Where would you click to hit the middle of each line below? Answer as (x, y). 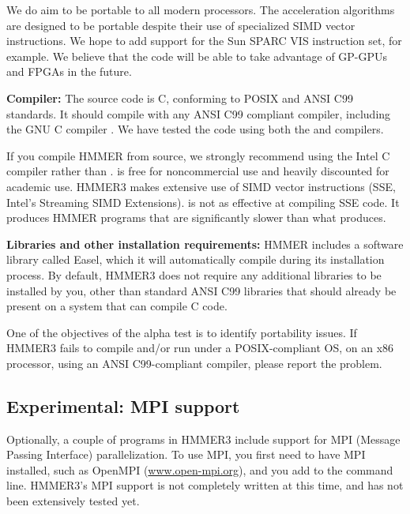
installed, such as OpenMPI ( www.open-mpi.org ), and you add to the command (200, 469)
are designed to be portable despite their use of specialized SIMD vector (181, 25)
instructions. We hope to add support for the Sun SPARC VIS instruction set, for (204, 41)
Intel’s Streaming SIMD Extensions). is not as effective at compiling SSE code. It (203, 202)
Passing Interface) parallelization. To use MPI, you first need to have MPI (186, 454)
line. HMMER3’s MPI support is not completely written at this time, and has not (205, 485)
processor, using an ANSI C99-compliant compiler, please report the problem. (194, 363)
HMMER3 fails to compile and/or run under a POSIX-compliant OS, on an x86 (200, 348)
